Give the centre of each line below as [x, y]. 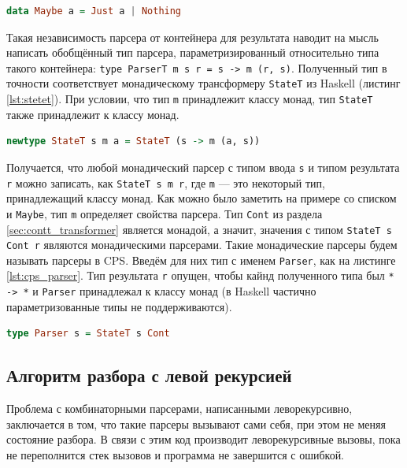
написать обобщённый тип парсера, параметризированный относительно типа [193, 52]
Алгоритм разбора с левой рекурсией [149, 375]
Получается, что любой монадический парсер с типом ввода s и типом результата [203, 167]
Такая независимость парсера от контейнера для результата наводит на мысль [192, 37]
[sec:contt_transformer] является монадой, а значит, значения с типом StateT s [199, 229]
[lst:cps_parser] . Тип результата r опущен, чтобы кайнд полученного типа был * [200, 275]
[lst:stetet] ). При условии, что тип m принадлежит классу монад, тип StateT [190, 99]
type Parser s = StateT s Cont [88, 334]
